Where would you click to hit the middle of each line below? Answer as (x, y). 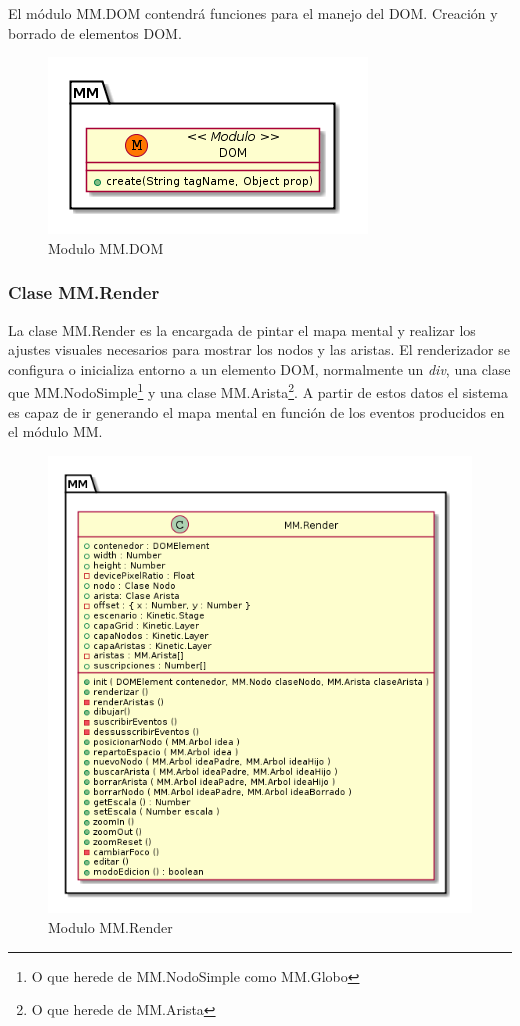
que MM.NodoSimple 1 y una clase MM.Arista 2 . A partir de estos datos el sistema (258, 391)
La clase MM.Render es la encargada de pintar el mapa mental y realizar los (242, 329)
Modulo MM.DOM (106, 247)
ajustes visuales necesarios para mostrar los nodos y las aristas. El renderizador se (259, 349)
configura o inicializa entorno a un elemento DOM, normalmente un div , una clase (259, 368)
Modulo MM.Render (110, 927)
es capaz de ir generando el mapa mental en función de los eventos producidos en (256, 411)
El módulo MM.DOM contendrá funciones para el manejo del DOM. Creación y (253, 13)
